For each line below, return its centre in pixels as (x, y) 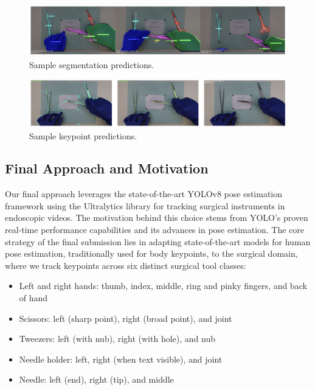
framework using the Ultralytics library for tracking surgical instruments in (145, 205)
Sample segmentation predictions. (92, 64)
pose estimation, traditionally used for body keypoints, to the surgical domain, (151, 253)
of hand (33, 298)
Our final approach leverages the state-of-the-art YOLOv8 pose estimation (144, 194)
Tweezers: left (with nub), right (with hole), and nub (117, 339)
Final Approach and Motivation (107, 168)
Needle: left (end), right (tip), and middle (96, 379)
